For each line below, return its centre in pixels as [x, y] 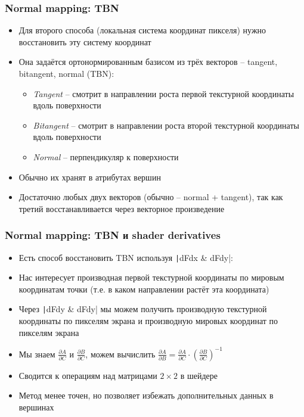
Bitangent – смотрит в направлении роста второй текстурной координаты [166, 125]
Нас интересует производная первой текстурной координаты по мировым [151, 277]
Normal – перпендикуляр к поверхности [106, 156]
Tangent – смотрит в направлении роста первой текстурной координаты [164, 93]
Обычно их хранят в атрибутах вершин [90, 177]
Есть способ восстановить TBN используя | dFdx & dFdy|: [126, 257]
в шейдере [199, 375]
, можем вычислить [120, 354]
